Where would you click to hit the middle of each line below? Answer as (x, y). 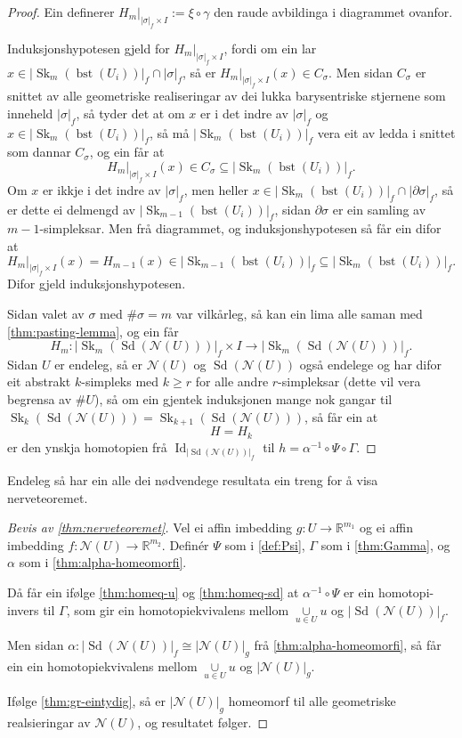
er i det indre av (244, 113)
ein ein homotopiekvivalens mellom (102, 665)
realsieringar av (49, 722)
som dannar (39, 152)
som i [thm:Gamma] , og (385, 544)
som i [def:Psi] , (265, 544)
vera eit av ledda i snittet (386, 132)
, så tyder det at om (130, 113)
